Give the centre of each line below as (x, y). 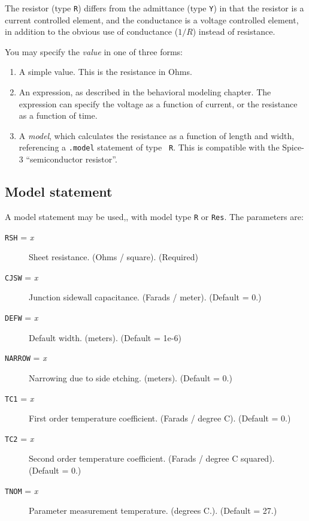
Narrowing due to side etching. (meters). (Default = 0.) (131, 377)
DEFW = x (22, 317)
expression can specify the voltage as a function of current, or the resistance (158, 103)
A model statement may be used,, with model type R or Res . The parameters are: (154, 216)
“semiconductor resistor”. (72, 159)
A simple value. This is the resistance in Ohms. (105, 72)
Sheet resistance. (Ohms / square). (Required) (113, 257)
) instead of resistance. (234, 31)
